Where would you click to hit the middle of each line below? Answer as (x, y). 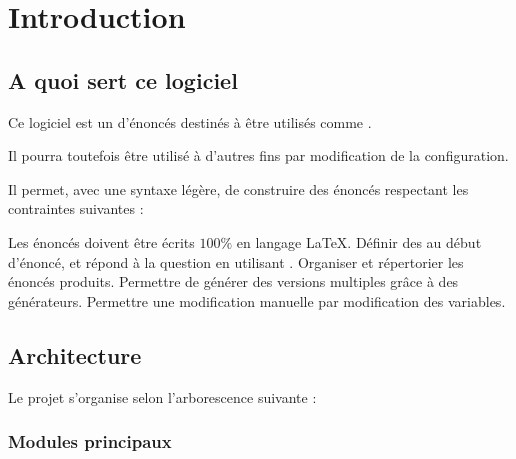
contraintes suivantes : (76, 208)
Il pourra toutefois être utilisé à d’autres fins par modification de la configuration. (258, 155)
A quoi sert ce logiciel (123, 79)
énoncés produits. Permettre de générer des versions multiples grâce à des (233, 281)
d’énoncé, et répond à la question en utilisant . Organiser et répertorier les (236, 261)
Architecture (75, 354)
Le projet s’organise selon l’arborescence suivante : (162, 396)
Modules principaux (90, 441)
